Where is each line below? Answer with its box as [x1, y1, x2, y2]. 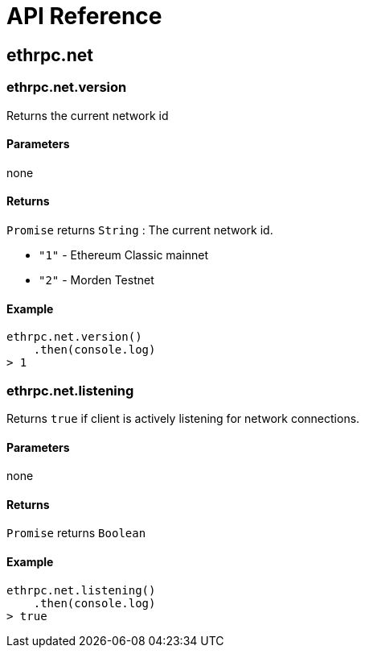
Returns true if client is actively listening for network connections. [6, 411, 360, 425]
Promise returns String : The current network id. [6, 222, 273, 237]
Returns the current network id [6, 108, 169, 122]
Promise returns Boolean [6, 526, 146, 540]
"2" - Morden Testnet [39, 272, 154, 287]
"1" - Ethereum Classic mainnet [39, 247, 209, 262]
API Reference [6, 2, 162, 30]
